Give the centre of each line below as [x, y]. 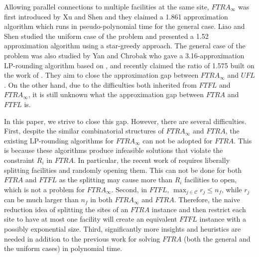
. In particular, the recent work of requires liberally [152, 160]
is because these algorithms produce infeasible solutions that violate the [114, 150]
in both [101, 199]
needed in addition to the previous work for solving [82, 238]
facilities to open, [211, 180]
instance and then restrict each [199, 209]
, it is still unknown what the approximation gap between [116, 94]
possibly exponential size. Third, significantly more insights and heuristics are [123, 228]
